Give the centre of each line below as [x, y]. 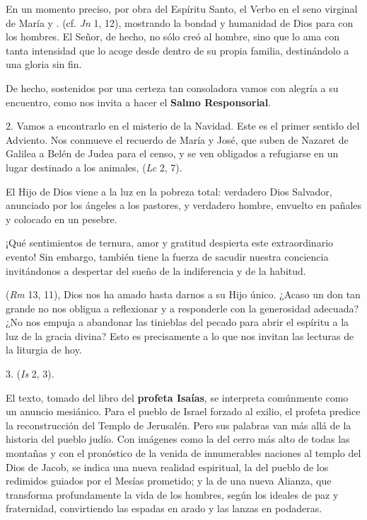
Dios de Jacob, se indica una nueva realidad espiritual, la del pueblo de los [167, 467]
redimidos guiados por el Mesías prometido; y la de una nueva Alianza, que [169, 481]
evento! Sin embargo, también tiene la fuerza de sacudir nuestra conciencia [167, 256]
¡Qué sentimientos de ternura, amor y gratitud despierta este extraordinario [170, 243]
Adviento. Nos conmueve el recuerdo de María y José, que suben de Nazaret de [177, 139]
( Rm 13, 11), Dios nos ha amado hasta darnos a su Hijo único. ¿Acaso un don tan [183, 294]
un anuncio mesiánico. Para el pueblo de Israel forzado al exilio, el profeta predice [183, 411]
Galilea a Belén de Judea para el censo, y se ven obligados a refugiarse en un [172, 153]
